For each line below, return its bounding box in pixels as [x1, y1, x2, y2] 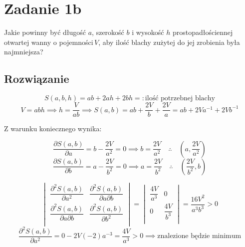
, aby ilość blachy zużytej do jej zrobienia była [98, 36, 240, 47]
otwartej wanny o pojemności [4, 36, 93, 47]
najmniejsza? [4, 46, 43, 57]
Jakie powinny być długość [4, 27, 86, 37]
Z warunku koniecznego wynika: [4, 123, 102, 134]
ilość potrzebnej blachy [145, 95, 215, 102]
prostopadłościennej [172, 27, 233, 37]
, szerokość [92, 27, 124, 37]
